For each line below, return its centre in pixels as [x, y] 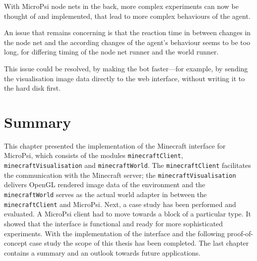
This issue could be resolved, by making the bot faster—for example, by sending [126, 68]
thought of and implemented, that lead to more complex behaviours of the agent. [127, 16]
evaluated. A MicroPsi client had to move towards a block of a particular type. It [128, 214]
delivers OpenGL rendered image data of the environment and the [105, 184]
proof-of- [240, 233]
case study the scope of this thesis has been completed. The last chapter [139, 243]
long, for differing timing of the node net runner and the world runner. [111, 52]
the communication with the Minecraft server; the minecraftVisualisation [120, 175]
